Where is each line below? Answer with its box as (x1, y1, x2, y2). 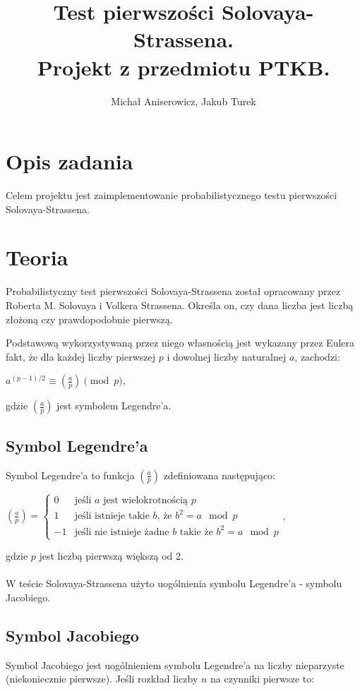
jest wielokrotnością (103, 495, 188, 505)
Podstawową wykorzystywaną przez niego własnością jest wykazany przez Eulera (6, 335, 355, 350)
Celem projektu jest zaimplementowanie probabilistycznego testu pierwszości (6, 188, 337, 203)
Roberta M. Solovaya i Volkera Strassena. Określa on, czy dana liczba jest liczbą (6, 297, 354, 312)
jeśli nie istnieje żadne (74, 527, 169, 537)
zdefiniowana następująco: (163, 467, 275, 482)
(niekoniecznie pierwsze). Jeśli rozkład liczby (6, 671, 198, 686)
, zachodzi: (294, 349, 340, 363)
